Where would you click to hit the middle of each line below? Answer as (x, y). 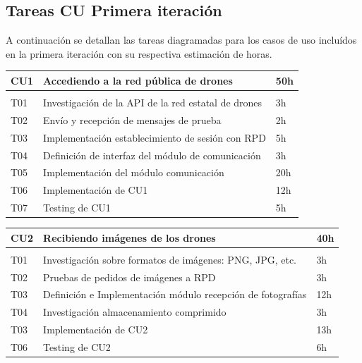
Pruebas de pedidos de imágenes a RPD (129, 277)
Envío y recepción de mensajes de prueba (132, 119)
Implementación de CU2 (96, 330)
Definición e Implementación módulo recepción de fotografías (175, 294)
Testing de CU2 (77, 346)
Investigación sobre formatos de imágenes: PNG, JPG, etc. (170, 259)
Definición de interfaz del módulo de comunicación (152, 155)
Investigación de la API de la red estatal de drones (153, 102)
